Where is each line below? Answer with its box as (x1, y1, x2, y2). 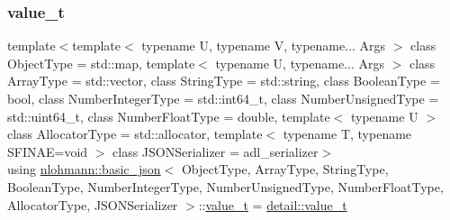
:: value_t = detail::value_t (198, 195, 347, 214)
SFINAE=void (7, 142, 88, 160)
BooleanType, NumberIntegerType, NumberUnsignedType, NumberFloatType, (7, 177, 444, 196)
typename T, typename (283, 124, 412, 143)
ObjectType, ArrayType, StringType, (181, 160, 389, 179)
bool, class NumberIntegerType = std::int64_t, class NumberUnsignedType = (7, 89, 439, 107)
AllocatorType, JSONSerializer (7, 195, 178, 214)
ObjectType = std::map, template (7, 53, 195, 72)
